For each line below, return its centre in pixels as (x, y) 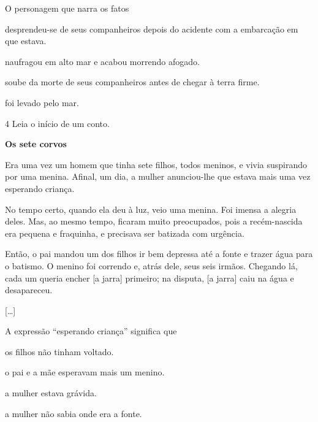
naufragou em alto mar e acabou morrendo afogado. (102, 61)
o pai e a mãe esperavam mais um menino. (85, 372)
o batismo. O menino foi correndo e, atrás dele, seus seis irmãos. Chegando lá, (151, 265)
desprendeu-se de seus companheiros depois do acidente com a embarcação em (152, 29)
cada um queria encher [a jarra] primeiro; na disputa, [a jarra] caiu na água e (150, 278)
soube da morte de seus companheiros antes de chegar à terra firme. (132, 82)
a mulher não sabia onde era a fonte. (74, 413)
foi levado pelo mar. (42, 102)
